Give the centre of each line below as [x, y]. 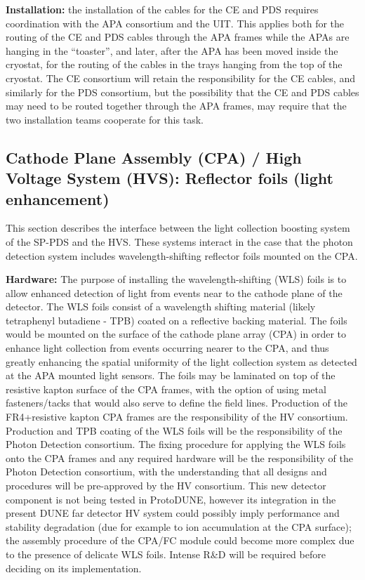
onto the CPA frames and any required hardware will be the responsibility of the [179, 457]
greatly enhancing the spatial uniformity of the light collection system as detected [181, 361]
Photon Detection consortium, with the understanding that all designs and [166, 472]
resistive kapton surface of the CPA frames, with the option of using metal [166, 389]
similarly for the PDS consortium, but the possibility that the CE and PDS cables [182, 92]
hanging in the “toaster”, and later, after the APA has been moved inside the [172, 50]
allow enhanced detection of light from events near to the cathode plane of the [174, 292]
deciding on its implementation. [74, 568]
